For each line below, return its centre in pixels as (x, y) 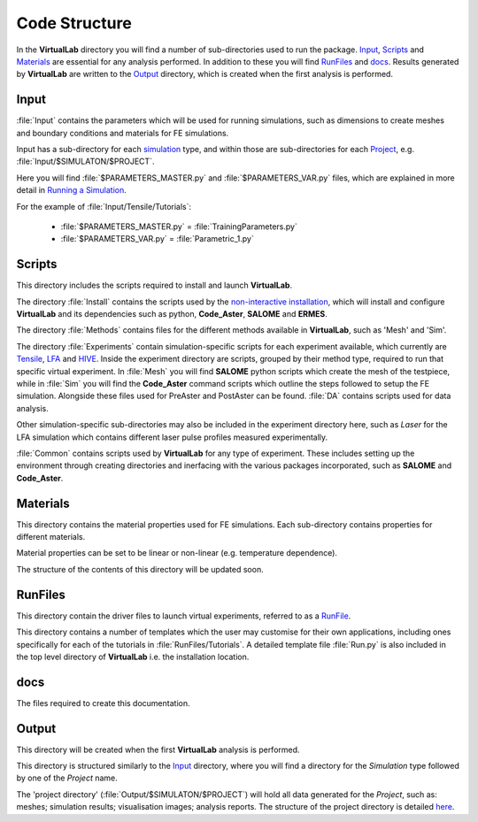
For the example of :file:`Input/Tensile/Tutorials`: (104, 206)
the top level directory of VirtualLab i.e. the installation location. (133, 657)
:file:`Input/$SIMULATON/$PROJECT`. (85, 161)
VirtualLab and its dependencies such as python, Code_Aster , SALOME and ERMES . (172, 314)
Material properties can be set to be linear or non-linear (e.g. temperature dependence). (177, 553)
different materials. (51, 537)
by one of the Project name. (67, 778)
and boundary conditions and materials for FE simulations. (123, 133)
